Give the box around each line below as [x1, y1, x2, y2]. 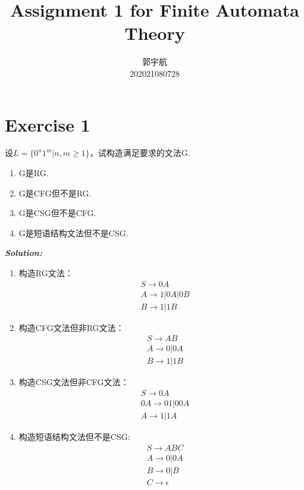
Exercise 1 [5, 112, 90, 136]
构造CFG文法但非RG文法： [18, 321, 124, 333]
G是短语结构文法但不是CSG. [18, 226, 129, 239]
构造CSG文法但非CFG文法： [18, 376, 129, 388]
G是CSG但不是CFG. [18, 207, 96, 219]
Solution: [5, 246, 42, 259]
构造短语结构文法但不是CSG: [18, 430, 130, 443]
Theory [124, 21, 185, 45]
